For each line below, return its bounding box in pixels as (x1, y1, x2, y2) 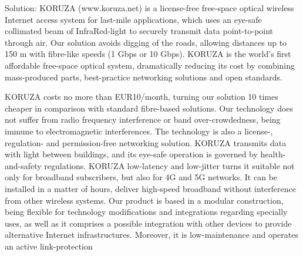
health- (260, 148, 286, 160)
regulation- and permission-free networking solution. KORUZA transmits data (5, 136, 287, 149)
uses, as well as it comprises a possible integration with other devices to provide (5, 217, 292, 229)
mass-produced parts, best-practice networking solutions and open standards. (5, 70, 282, 83)
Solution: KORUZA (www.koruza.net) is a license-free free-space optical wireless (5, 2, 294, 14)
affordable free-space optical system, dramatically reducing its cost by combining (5, 59, 295, 71)
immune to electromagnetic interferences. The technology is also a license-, (5, 124, 273, 137)
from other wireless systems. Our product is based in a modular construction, (5, 194, 284, 206)
